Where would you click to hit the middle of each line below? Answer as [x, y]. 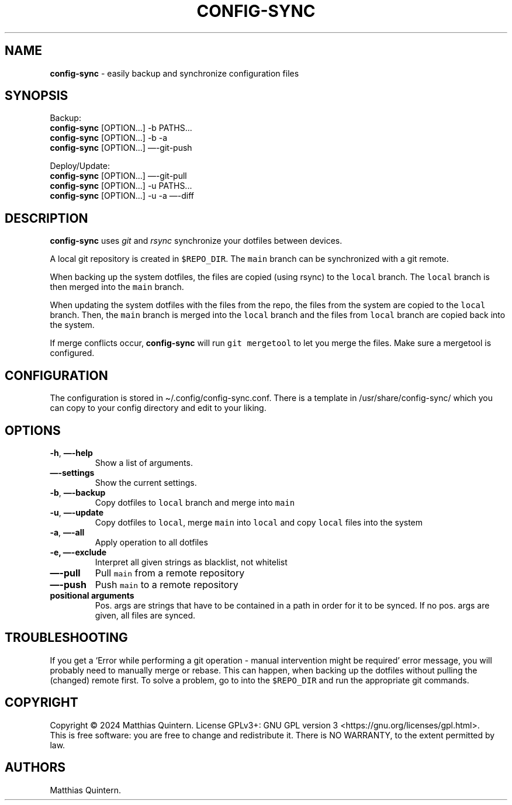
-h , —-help [71, 452]
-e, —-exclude [78, 552]
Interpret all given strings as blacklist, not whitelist [191, 562]
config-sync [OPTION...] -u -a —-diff [122, 196]
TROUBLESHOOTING [66, 638]
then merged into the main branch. [117, 287]
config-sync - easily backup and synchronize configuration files [174, 73]
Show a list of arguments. [144, 462]
